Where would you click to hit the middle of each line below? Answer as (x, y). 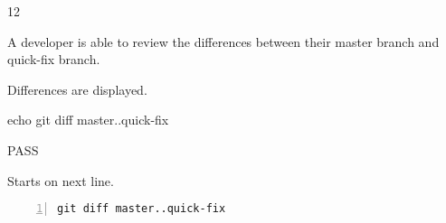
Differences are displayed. (77, 89)
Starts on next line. (61, 180)
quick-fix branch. (54, 59)
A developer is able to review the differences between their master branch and (223, 41)
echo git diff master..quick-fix (88, 120)
